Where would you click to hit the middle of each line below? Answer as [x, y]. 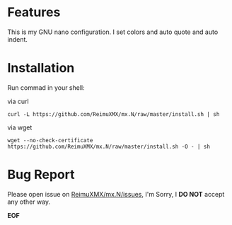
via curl [18, 101]
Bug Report [41, 175]
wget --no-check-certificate [50, 140]
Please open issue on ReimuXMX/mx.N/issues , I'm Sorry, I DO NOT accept [116, 194]
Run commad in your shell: [46, 87]
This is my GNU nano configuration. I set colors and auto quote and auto [113, 32]
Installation [41, 68]
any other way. [29, 202]
